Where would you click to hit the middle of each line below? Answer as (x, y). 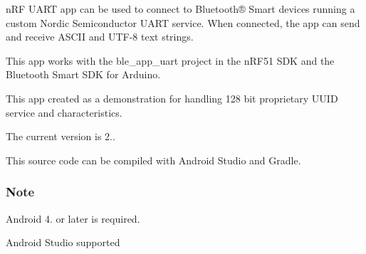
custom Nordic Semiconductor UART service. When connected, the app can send (183, 22)
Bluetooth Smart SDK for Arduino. (83, 74)
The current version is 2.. (61, 136)
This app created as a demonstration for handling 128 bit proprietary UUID (172, 98)
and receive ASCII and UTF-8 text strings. (100, 37)
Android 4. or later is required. (73, 218)
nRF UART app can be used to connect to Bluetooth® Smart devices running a (181, 9)
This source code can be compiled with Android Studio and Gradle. (153, 160)
